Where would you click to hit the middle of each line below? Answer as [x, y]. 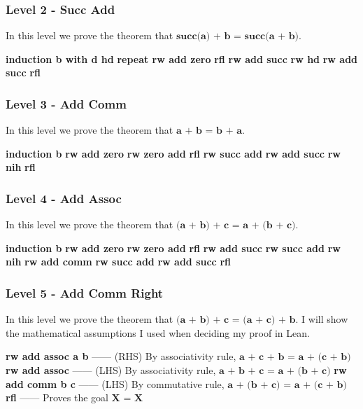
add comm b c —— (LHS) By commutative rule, [115, 383]
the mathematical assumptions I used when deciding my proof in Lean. [158, 332]
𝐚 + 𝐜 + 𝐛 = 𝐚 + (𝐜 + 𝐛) [295, 358]
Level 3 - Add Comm [66, 103]
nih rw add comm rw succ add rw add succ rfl [119, 262]
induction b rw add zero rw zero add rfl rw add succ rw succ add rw [173, 248]
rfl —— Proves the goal [57, 397]
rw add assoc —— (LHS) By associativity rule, [111, 370]
